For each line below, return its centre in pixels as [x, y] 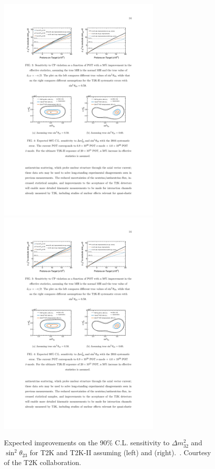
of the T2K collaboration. [43, 462]
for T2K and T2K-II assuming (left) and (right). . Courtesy [120, 452]
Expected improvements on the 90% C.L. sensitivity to [87, 443]
